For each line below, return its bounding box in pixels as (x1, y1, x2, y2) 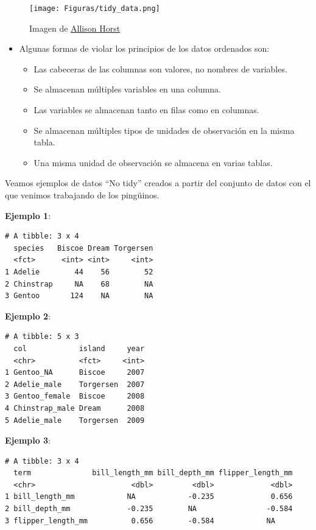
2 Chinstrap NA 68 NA (5, 279, 153, 288)
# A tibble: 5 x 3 (5, 332, 79, 341)
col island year (13, 344, 145, 353)
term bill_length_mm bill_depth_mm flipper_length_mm (13, 469, 293, 478)
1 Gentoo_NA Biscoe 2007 (5, 368, 145, 377)
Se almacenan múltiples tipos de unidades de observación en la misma (33, 124, 295, 136)
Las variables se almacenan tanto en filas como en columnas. (33, 103, 259, 116)
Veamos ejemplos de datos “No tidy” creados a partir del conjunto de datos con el (5, 176, 311, 189)
